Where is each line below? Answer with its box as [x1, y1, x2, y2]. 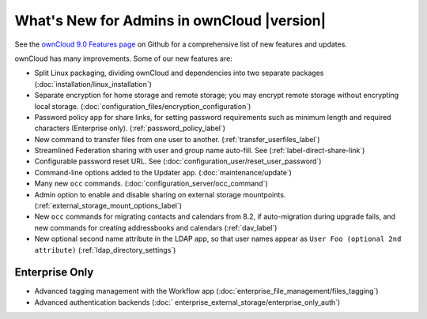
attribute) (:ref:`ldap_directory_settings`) [34, 245, 176, 254]
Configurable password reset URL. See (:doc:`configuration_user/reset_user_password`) [34, 156, 322, 166]
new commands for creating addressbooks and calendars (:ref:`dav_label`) [34, 223, 278, 232]
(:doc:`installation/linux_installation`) [34, 79, 152, 88]
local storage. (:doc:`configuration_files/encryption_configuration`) [34, 101, 251, 111]
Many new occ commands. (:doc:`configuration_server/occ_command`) [34, 178, 268, 189]
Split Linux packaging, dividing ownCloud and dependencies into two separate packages [34, 68, 324, 78]
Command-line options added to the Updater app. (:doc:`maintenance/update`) [34, 167, 293, 177]
